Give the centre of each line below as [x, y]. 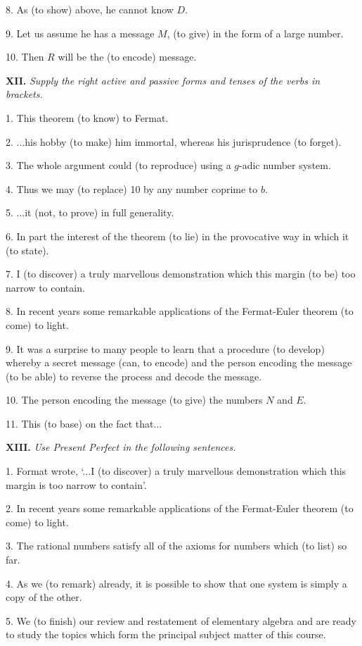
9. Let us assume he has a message [80, 33]
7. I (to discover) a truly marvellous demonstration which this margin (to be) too [181, 274]
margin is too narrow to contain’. [76, 484]
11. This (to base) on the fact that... [84, 423]
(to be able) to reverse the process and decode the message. [134, 376]
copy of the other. [44, 597]
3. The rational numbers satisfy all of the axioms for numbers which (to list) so [176, 546]
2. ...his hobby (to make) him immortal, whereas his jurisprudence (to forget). [174, 141]
